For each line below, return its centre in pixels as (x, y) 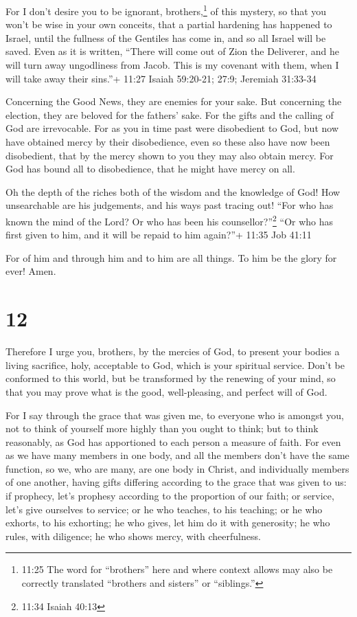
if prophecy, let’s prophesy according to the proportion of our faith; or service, (170, 496)
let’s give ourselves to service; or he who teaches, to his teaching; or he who (164, 509)
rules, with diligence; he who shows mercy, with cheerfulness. (133, 536)
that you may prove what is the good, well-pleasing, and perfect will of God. (166, 391)
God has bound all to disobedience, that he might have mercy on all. (150, 169)
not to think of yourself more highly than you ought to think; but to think (162, 428)
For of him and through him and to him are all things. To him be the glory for (171, 257)
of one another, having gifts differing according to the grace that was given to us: (176, 482)
